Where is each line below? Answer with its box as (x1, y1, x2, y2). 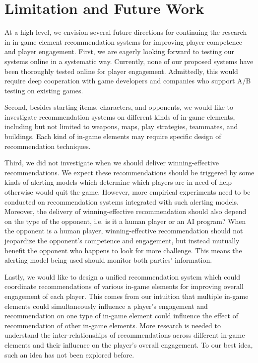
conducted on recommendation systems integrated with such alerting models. (4, 196, 239, 207)
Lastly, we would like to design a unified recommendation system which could (4, 271, 240, 282)
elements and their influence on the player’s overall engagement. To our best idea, (4, 339, 253, 350)
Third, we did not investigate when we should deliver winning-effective (4, 157, 219, 168)
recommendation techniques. (4, 141, 91, 151)
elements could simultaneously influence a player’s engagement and (4, 300, 208, 311)
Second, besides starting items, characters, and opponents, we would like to (4, 102, 234, 112)
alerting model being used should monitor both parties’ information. (4, 255, 212, 265)
